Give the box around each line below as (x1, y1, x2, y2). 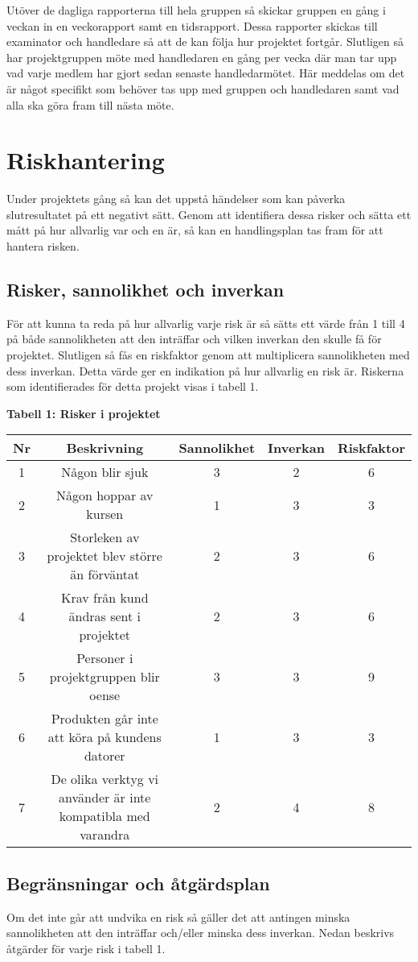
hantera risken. (6, 238, 80, 255)
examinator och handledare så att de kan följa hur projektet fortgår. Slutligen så (6, 33, 404, 50)
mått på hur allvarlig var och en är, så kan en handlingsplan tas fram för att (6, 222, 383, 238)
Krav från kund (60, 588, 149, 607)
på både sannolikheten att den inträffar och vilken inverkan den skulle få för (6, 330, 382, 347)
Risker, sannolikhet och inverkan (6, 277, 285, 302)
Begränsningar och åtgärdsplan (6, 870, 270, 895)
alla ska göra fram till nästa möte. (6, 96, 174, 113)
